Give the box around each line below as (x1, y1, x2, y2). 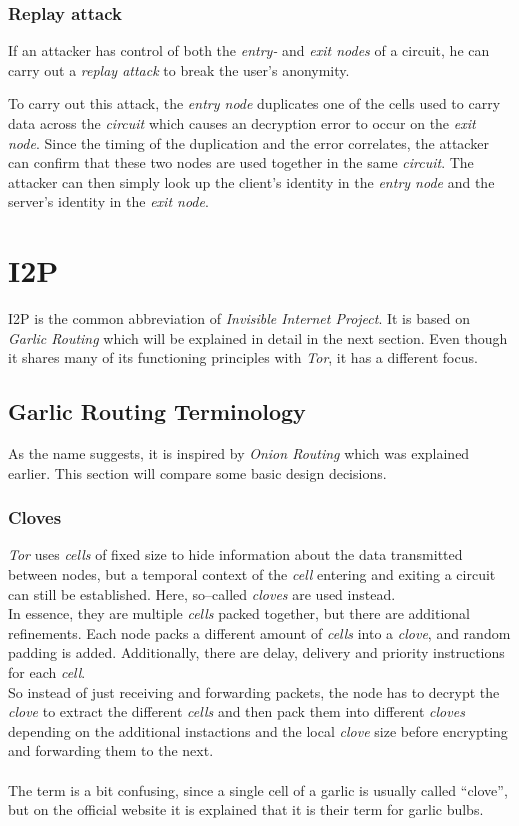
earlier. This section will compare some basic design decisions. (8, 462, 387, 483)
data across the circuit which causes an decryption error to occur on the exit (8, 113, 476, 133)
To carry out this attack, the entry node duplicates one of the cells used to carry (8, 93, 501, 114)
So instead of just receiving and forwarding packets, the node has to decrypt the (8, 681, 500, 702)
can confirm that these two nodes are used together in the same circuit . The (8, 152, 474, 173)
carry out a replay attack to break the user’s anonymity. (8, 59, 350, 80)
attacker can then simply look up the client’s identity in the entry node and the (8, 171, 495, 192)
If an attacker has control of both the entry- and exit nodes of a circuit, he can (8, 40, 490, 61)
